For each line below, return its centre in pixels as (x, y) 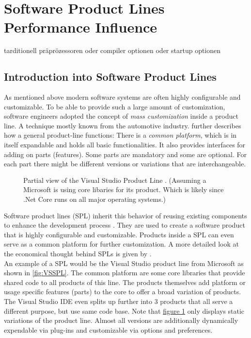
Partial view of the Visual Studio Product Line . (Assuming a (115, 180)
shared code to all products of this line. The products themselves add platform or (125, 282)
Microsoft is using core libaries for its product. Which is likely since (124, 189)
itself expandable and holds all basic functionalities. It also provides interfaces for (125, 145)
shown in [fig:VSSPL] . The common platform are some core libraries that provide (125, 273)
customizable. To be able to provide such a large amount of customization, (115, 106)
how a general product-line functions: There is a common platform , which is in (120, 135)
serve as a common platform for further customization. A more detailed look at (122, 244)
